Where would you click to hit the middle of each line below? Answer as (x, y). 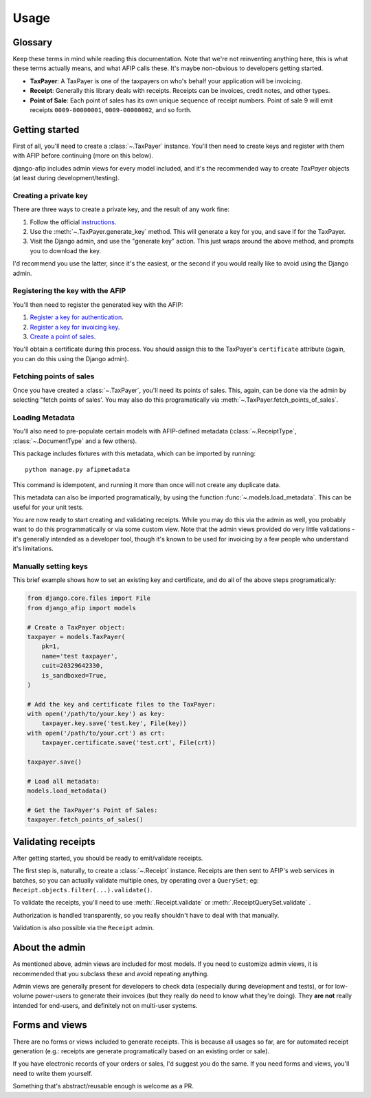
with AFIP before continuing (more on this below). (83, 155)
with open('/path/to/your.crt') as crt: (96, 733)
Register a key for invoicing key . (75, 327)
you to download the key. (66, 250)
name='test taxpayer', (80, 656)
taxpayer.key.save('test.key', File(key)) (114, 723)
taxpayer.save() (55, 762)
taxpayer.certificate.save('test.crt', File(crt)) (128, 743)
